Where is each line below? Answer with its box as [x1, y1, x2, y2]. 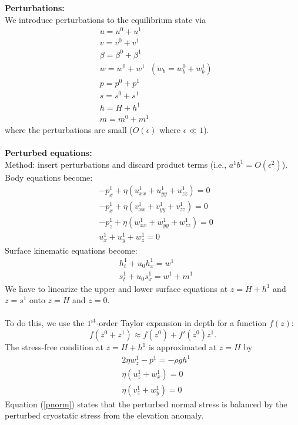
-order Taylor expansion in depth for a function [96, 317, 267, 329]
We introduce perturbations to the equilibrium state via [5, 13, 206, 25]
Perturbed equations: [5, 147, 92, 159]
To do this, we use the [5, 317, 85, 329]
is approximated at [148, 341, 217, 353]
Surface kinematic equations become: [5, 244, 138, 256]
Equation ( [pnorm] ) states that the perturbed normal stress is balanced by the [5, 397, 287, 410]
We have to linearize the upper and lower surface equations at [5, 282, 228, 294]
